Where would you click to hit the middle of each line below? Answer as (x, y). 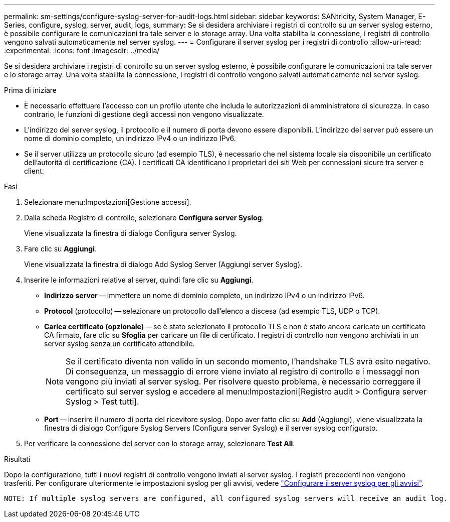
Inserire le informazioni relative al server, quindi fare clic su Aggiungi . (139, 280)
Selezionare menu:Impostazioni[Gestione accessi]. (108, 202)
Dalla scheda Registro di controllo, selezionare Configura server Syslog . (144, 218)
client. (34, 171)
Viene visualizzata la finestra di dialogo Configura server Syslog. (131, 233)
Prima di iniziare (30, 90)
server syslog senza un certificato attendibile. (120, 344)
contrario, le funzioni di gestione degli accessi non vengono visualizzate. (144, 114)
